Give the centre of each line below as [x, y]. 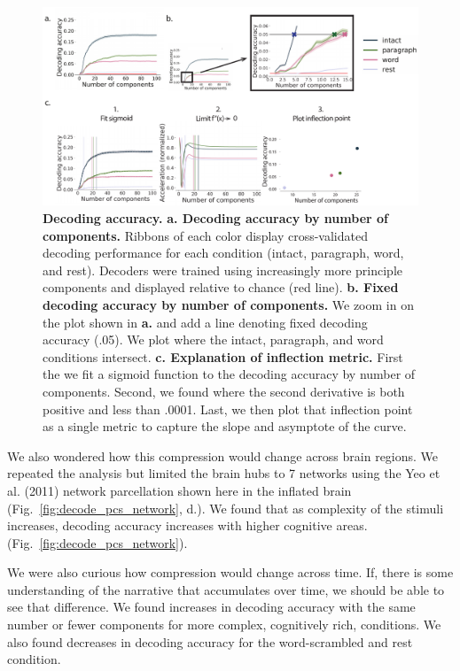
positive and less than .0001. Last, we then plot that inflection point [228, 409]
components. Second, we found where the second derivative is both [224, 391]
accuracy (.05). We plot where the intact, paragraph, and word [213, 339]
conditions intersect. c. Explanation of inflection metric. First [223, 356]
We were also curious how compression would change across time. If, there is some [230, 572]
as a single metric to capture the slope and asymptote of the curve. [225, 426]
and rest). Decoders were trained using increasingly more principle [222, 270]
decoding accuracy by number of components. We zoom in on [228, 304]
